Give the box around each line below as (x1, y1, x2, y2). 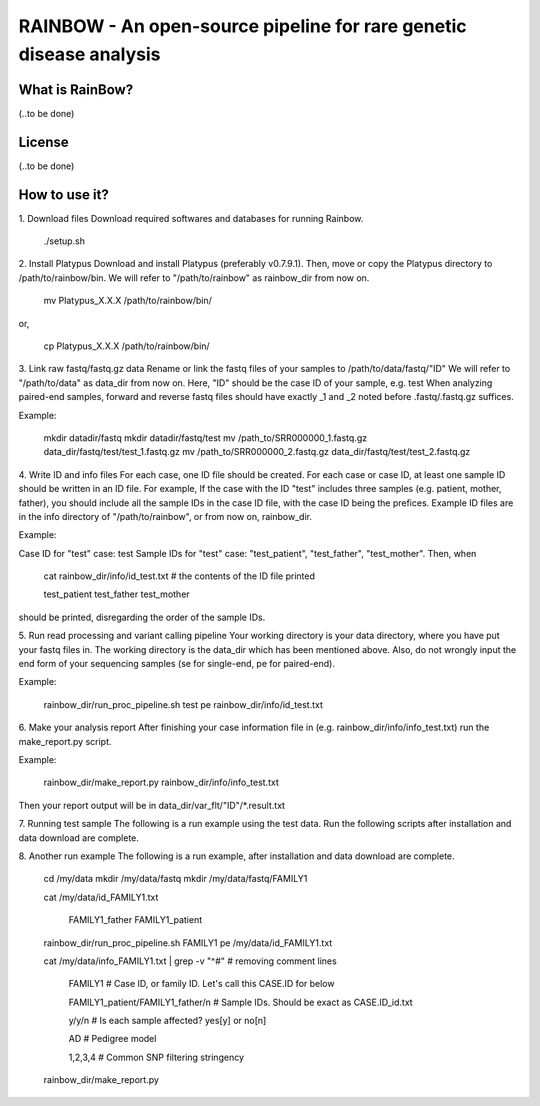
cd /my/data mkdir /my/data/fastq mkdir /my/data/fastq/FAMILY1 (43, 873, 308, 885)
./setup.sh (43, 235, 85, 247)
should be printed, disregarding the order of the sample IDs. (18, 611, 266, 623)
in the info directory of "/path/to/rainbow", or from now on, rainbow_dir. (18, 510, 312, 522)
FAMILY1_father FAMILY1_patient (68, 914, 203, 926)
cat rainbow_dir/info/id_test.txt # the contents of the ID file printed (43, 570, 315, 582)
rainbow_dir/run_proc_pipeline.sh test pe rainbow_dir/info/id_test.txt (43, 698, 324, 710)
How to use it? (18, 186, 109, 203)
